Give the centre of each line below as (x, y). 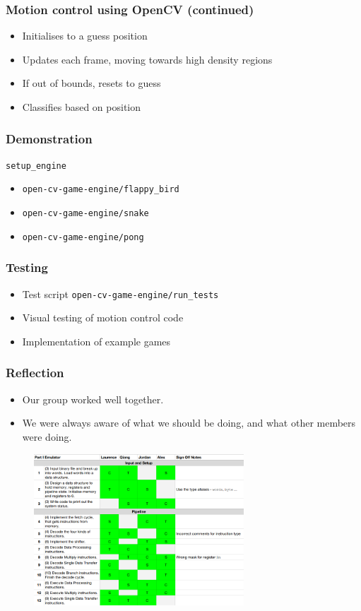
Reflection (35, 373)
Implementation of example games (96, 341)
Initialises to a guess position (85, 36)
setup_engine (36, 166)
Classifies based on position (82, 107)
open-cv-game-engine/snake (85, 214)
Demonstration (49, 138)
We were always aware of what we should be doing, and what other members (189, 423)
